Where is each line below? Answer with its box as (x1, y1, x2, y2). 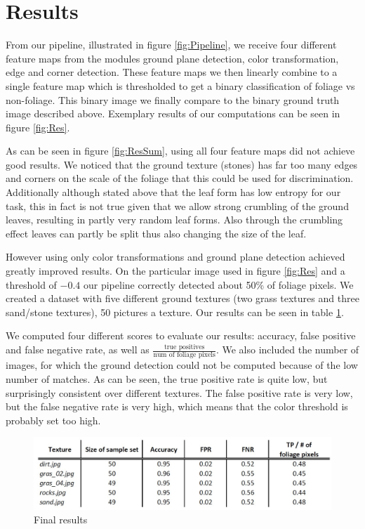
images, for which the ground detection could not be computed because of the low (6, 358, 358, 372)
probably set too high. (6, 412, 101, 427)
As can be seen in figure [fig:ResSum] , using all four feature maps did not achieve (6, 143, 355, 158)
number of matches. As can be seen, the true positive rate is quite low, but (6, 371, 328, 386)
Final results (34, 512, 88, 527)
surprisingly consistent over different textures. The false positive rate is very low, (6, 385, 353, 400)
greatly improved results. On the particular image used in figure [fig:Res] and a (6, 263, 345, 278)
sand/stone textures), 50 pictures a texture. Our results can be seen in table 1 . (6, 304, 344, 319)
